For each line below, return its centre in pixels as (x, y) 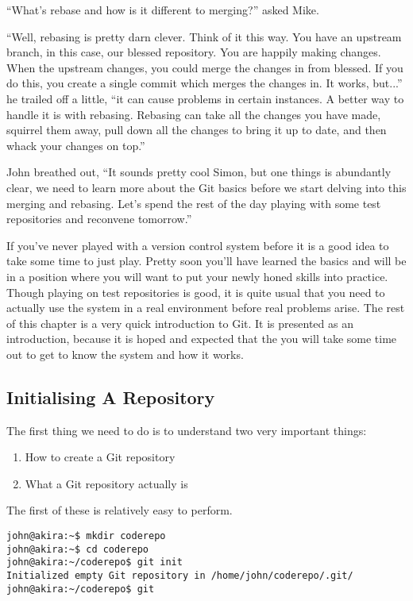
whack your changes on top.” (76, 145)
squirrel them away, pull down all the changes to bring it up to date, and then (197, 130)
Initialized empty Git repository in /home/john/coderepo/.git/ (180, 576)
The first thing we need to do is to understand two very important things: (187, 430)
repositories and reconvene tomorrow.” (99, 219)
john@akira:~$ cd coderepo (77, 549)
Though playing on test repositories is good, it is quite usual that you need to (196, 292)
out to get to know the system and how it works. (125, 354)
